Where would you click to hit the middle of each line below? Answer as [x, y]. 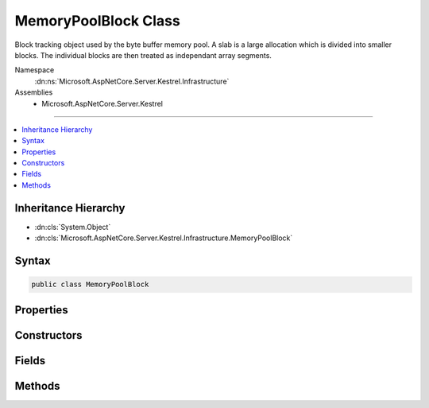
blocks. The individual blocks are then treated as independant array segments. [143, 55]
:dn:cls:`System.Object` [73, 227]
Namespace [35, 70]
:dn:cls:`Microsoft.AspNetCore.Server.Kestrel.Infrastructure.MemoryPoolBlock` [164, 238]
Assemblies [34, 92]
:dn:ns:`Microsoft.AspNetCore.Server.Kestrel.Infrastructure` [132, 81]
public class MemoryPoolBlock [90, 285]
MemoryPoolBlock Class [97, 21]
